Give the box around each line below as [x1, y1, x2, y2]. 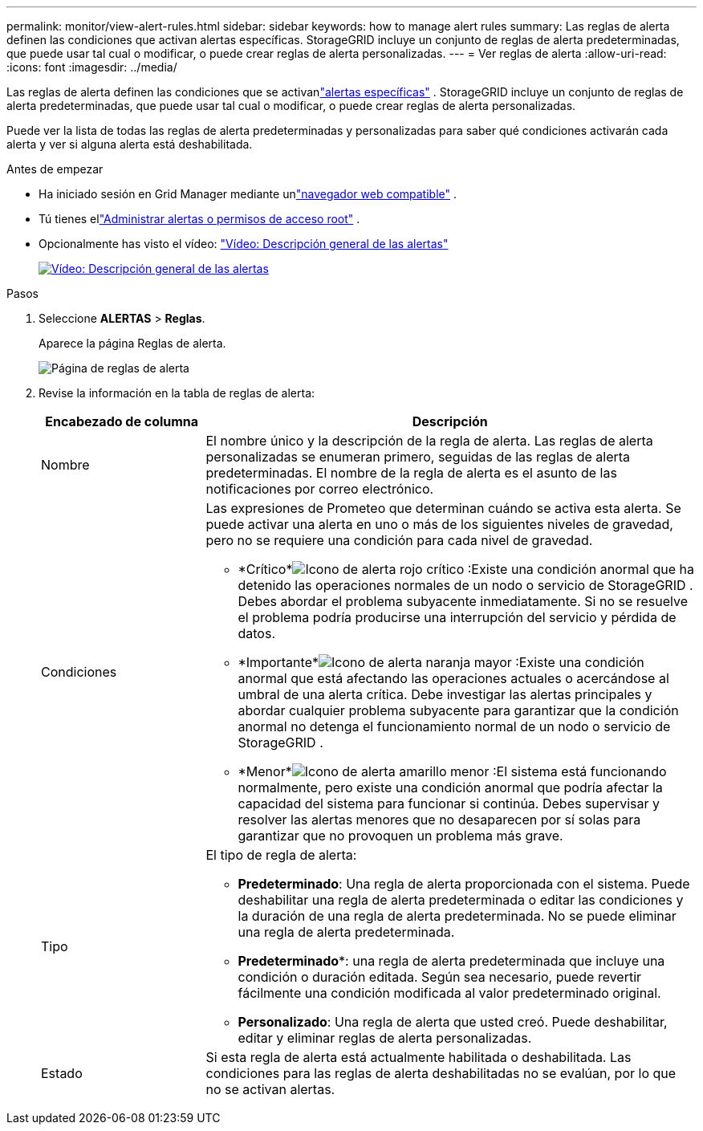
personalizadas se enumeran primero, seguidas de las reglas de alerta [205, 449, 631, 465]
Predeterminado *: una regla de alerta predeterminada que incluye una [238, 953, 665, 969]
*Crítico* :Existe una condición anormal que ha [238, 561, 694, 577]
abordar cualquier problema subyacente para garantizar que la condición [238, 702, 679, 718]
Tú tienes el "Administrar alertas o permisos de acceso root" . [39, 212, 360, 226]
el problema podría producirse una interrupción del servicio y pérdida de [238, 609, 677, 625]
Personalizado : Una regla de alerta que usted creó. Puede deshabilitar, [238, 1014, 668, 1030]
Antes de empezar [6, 162, 104, 176]
